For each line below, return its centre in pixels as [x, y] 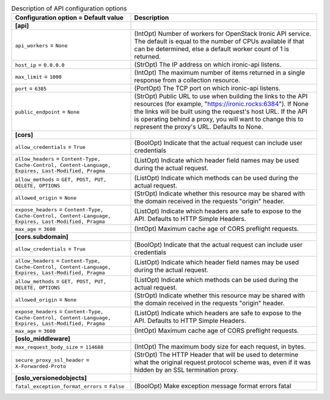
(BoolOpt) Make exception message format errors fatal [213, 386]
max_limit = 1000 [38, 76]
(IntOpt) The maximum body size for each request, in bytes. [220, 347]
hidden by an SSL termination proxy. [186, 370]
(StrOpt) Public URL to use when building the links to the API [221, 96]
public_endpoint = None [47, 112]
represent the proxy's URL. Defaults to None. [199, 127]
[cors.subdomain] [42, 237]
